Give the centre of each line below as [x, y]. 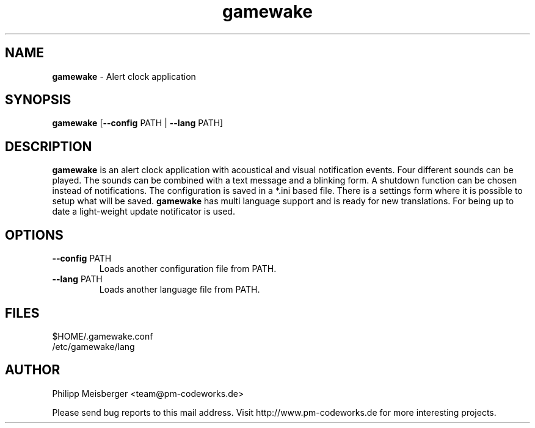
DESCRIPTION [49, 146]
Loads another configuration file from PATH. [188, 269]
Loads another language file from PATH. [180, 290]
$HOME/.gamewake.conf [103, 336]
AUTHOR [33, 370]
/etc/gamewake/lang [93, 346]
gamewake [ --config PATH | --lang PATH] [138, 123]
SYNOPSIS [38, 100]
